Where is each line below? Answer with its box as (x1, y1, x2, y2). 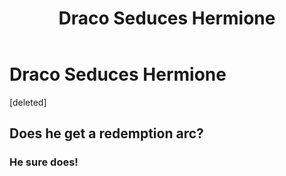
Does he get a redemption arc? (9, 125, 204, 142)
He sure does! (9, 155, 79, 169)
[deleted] (9, 96, 47, 108)
